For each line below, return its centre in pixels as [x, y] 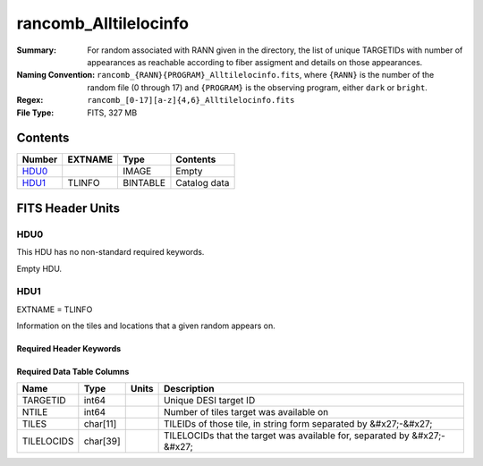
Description [189, 389]
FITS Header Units [68, 208]
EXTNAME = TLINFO [55, 309]
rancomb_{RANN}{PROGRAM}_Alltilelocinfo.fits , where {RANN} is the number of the [266, 75]
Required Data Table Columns [73, 372]
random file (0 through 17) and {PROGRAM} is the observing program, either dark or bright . [258, 87]
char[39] [102, 441]
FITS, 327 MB [112, 113]
